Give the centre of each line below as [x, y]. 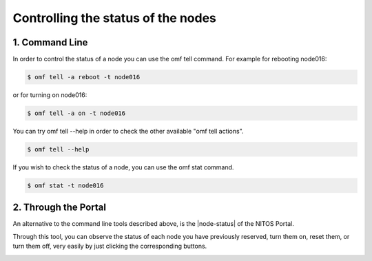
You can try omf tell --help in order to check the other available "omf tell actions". [128, 131]
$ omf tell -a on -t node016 [76, 113]
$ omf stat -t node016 [65, 185]
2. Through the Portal [60, 208]
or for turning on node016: [50, 95]
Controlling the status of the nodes [114, 18]
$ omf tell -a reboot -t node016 [84, 77]
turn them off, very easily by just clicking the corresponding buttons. [110, 246]
